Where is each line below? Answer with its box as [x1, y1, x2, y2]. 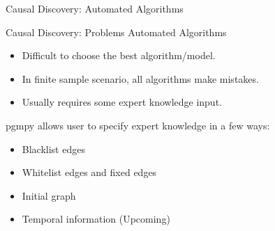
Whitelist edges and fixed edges [22, 165, 157, 180]
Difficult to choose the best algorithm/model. [22, 48, 216, 63]
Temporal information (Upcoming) [22, 212, 170, 226]
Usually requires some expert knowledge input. [22, 95, 222, 109]
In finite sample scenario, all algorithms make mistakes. [22, 71, 259, 86]
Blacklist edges [22, 141, 85, 156]
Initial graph [22, 188, 76, 202]
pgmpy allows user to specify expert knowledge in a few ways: [6, 118, 270, 132]
